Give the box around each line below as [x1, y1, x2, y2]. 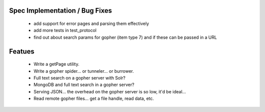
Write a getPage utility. [33, 61, 79, 67]
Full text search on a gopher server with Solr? [33, 75, 126, 81]
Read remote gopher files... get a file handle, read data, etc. [33, 96, 154, 102]
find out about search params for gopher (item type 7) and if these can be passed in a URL [33, 34, 217, 40]
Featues [9, 47, 34, 56]
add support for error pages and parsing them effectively [33, 21, 149, 27]
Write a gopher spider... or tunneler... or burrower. [33, 68, 134, 74]
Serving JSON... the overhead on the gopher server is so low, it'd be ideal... [33, 88, 186, 94]
